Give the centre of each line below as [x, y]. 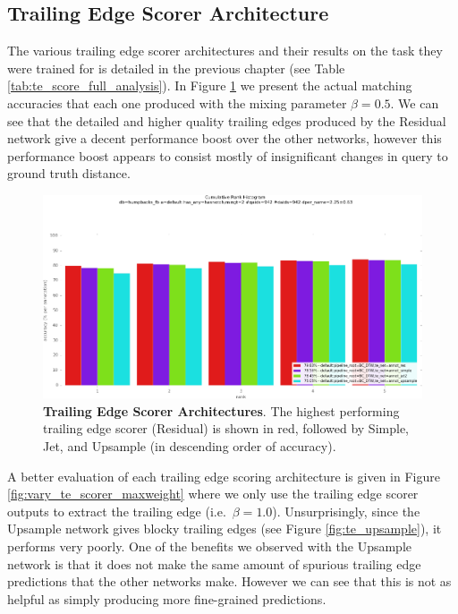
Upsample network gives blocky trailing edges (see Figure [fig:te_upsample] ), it [225, 529]
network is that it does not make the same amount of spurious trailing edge [214, 563]
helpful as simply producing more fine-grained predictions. [167, 598]
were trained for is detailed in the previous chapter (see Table [176, 68]
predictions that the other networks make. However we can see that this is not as [229, 581]
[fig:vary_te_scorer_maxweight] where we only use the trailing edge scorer [213, 494]
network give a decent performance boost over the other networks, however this [225, 138]
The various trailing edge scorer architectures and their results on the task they [225, 51]
